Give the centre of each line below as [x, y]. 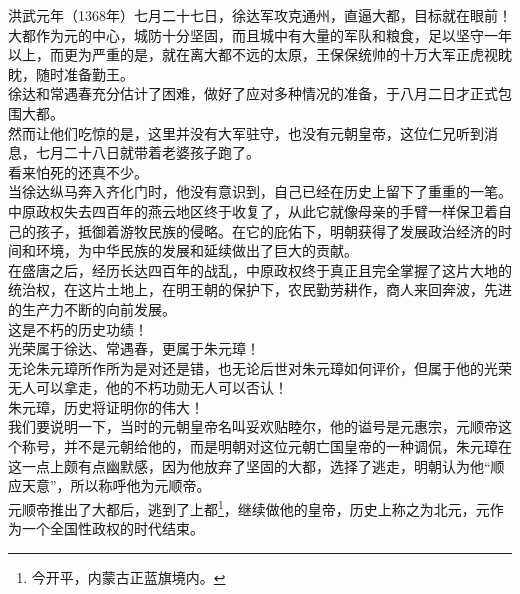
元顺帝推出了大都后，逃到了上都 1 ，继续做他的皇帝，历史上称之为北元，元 [249, 507]
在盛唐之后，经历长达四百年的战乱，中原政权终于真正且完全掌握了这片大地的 [260, 269]
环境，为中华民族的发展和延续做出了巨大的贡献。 [196, 250]
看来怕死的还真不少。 [78, 171]
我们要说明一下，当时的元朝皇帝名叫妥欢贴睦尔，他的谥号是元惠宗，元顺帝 [253, 426]
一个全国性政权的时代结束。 [112, 528]
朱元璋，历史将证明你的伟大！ [106, 406]
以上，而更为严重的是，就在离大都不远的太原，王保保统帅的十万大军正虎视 [253, 54]
